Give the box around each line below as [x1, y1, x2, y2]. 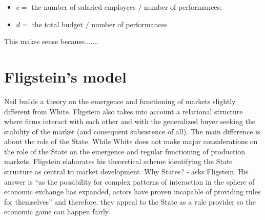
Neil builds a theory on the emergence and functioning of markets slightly [4, 95, 236, 106]
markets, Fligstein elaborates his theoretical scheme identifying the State [4, 156, 233, 167]
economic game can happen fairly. [4, 206, 110, 217]
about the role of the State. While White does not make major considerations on [4, 136, 258, 147]
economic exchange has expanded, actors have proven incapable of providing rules [4, 186, 261, 197]
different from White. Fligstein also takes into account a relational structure [4, 106, 243, 116]
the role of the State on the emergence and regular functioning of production [4, 146, 246, 156]
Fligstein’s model [4, 66, 127, 87]
